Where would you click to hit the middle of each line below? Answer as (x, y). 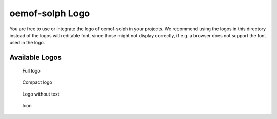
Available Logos (35, 57)
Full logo (31, 70)
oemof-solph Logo (50, 13)
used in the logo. (27, 43)
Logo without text (41, 94)
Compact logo (37, 82)
